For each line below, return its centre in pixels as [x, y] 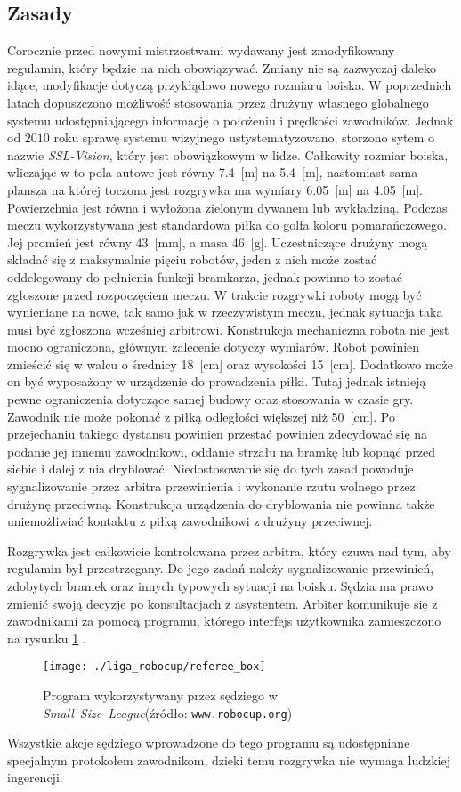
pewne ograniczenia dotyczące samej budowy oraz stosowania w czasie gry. [210, 399]
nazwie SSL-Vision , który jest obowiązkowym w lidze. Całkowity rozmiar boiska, [228, 154]
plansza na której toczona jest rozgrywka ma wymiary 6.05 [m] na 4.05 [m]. [215, 189]
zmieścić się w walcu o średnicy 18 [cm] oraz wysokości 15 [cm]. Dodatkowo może [230, 364]
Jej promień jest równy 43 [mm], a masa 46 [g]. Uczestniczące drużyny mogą [218, 242]
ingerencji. [35, 777]
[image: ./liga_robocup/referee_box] [154, 667]
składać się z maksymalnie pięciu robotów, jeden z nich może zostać [192, 259]
